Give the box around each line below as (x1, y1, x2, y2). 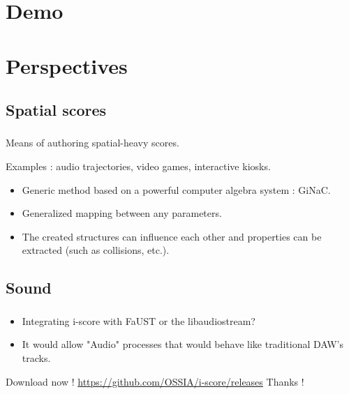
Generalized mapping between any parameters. (22, 206, 222, 220)
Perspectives (6, 51, 128, 79)
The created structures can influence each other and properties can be (22, 229, 322, 243)
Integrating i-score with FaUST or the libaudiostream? (22, 313, 255, 328)
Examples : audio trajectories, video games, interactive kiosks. (6, 159, 271, 174)
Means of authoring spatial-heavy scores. (6, 135, 179, 150)
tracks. (22, 350, 51, 365)
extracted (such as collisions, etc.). (22, 243, 170, 257)
